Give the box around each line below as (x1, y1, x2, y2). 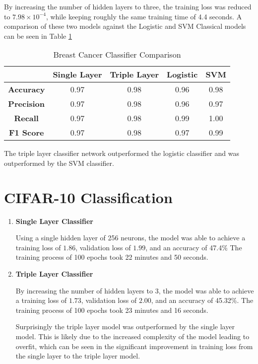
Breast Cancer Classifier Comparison (53, 49, 181, 61)
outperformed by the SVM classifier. (4, 157, 114, 168)
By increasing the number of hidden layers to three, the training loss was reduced (4, 1, 252, 11)
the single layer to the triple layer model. (15, 351, 140, 361)
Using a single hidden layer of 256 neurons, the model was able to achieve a (15, 232, 246, 243)
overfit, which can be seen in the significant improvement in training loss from (15, 341, 253, 351)
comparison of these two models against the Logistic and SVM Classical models (4, 21, 246, 31)
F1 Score (8, 127, 44, 139)
